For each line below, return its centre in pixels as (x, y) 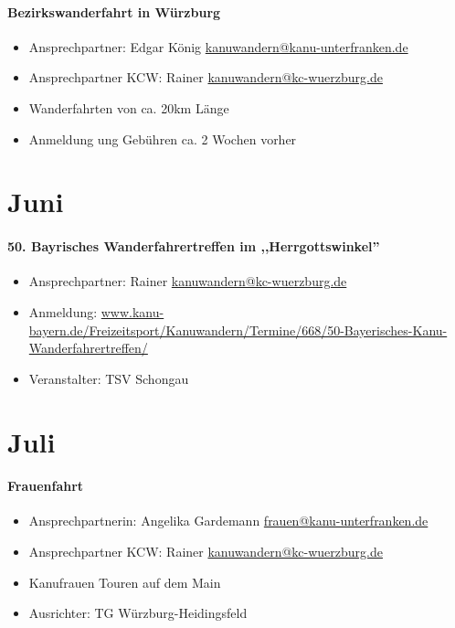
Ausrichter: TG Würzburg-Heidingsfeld (138, 613)
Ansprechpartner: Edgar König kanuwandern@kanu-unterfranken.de (218, 46)
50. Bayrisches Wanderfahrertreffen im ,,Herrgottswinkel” (194, 246)
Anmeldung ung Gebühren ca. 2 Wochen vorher (163, 138)
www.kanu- (132, 311)
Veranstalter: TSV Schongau (109, 378)
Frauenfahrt (46, 486)
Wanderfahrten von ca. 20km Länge (129, 107)
